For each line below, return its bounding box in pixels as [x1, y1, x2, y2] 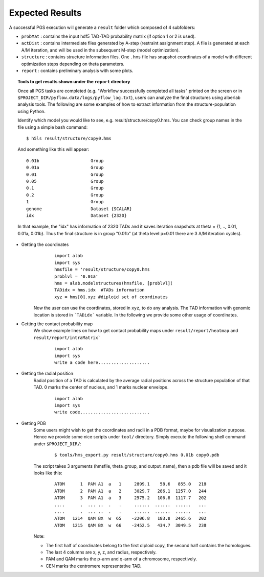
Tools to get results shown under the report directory [18, 79, 131, 85]
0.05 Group [26, 178, 104, 184]
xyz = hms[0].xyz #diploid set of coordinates [54, 294, 168, 300]
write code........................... [54, 409, 150, 415]
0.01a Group [26, 165, 104, 170]
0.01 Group [26, 171, 104, 177]
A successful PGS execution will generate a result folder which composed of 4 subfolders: [9, 24, 196, 30]
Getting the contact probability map [21, 321, 93, 327]
